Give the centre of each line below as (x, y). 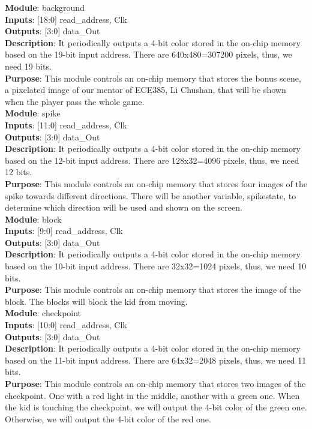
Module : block (33, 219)
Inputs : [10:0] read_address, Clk (66, 325)
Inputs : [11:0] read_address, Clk (66, 124)
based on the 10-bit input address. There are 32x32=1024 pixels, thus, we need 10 (156, 266)
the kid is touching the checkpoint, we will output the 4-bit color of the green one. (156, 407)
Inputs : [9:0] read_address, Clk (64, 231)
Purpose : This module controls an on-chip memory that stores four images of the (156, 183)
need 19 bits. (28, 66)
